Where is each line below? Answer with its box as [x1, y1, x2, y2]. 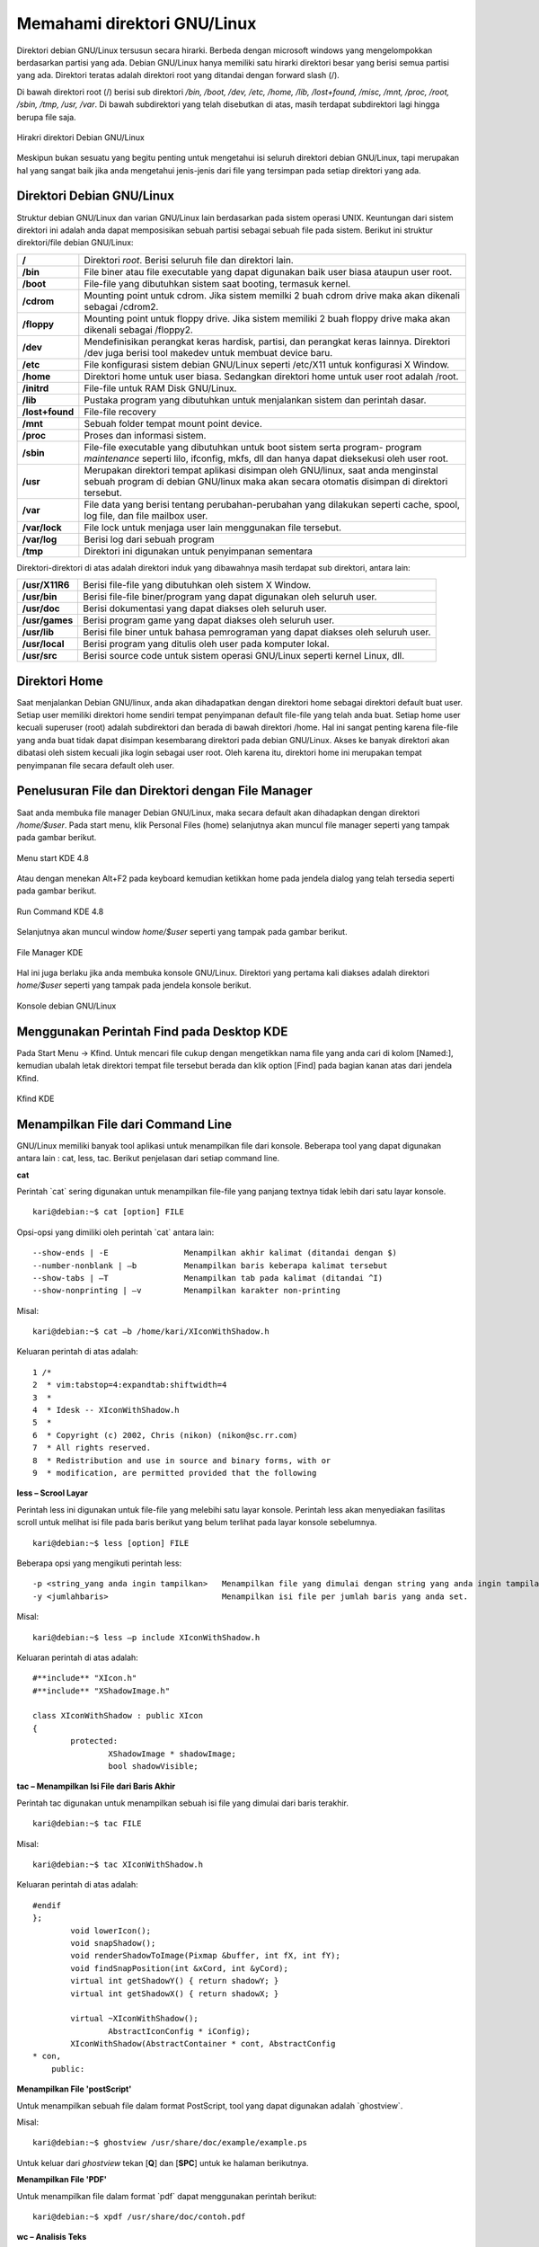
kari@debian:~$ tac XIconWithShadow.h [32, 1859, 204, 1870]
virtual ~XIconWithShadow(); [70, 2013, 199, 2024]
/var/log [22, 533, 57, 546]
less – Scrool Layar [16, 1488, 89, 1498]
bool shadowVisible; [108, 1762, 199, 1772]
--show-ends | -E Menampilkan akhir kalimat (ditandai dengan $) [32, 1248, 398, 1258]
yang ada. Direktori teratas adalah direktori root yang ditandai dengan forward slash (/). [16, 70, 340, 81]
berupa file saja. [16, 111, 76, 122]
